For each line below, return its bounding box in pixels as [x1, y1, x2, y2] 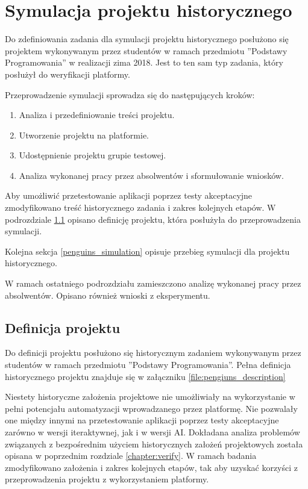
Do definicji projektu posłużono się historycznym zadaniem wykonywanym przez [5, 346, 301, 359]
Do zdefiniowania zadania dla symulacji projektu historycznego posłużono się [5, 33, 289, 45]
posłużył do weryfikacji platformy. [5, 67, 130, 80]
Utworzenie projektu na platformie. [19, 128, 149, 141]
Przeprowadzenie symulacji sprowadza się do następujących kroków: [5, 88, 255, 101]
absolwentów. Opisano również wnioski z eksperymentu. [5, 288, 210, 301]
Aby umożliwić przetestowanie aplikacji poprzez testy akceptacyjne [5, 189, 253, 202]
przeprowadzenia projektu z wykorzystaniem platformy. [5, 473, 209, 485]
